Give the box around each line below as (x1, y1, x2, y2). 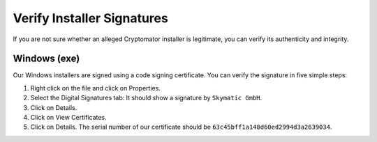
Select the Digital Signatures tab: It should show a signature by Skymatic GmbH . (30, 94, 262, 102)
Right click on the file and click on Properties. (30, 84, 161, 92)
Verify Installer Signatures (13, 10, 169, 26)
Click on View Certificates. (30, 113, 108, 122)
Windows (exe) (13, 53, 80, 65)
